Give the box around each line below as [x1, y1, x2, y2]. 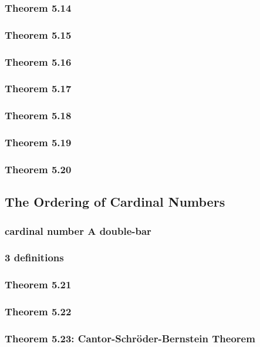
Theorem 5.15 [5, 27, 72, 42]
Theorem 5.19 [5, 135, 72, 150]
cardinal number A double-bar [5, 223, 151, 238]
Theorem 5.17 [5, 81, 72, 96]
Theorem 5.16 [5, 54, 72, 69]
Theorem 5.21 [5, 277, 72, 292]
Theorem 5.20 [5, 161, 72, 176]
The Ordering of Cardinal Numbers [5, 193, 225, 211]
